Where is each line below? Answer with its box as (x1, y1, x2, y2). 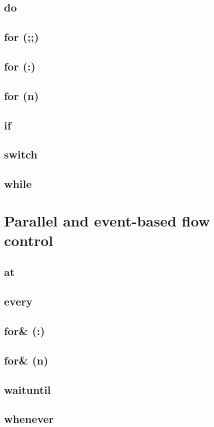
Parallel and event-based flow (4, 210, 210, 230)
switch (4, 146, 37, 162)
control (4, 229, 53, 250)
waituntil (4, 381, 51, 397)
